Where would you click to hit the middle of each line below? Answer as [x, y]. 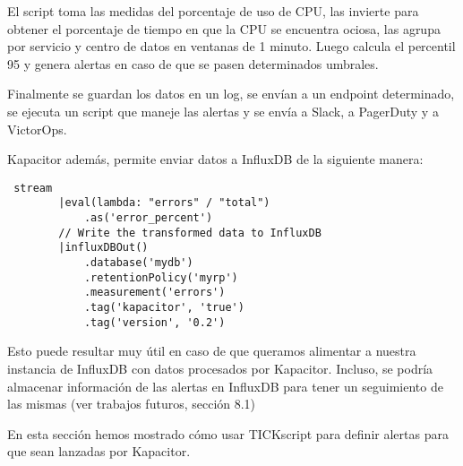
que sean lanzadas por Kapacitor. [99, 451]
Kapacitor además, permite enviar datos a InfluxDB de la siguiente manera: [215, 159]
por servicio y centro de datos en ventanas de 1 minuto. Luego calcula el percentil [231, 46]
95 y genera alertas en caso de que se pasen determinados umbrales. [193, 63]
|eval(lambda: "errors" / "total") [164, 203]
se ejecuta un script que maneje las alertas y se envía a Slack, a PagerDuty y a [223, 111]
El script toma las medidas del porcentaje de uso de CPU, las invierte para [213, 11]
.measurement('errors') [154, 293]
